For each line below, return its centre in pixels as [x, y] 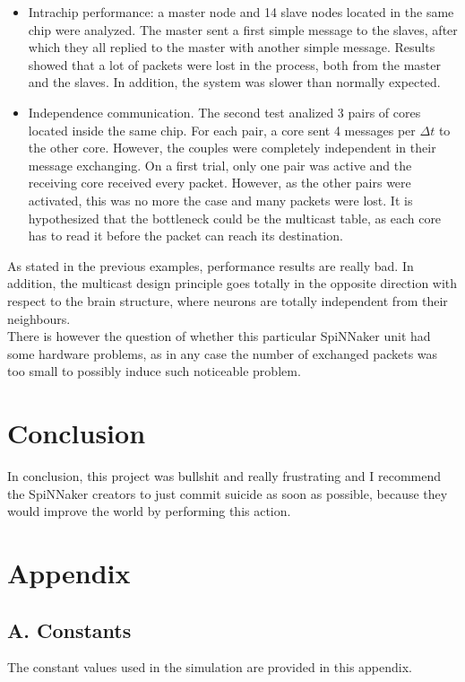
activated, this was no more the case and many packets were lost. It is [220, 200]
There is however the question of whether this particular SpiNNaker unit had [219, 336]
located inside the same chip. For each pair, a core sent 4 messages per [222, 130]
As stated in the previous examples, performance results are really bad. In [211, 265]
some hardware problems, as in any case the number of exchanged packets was [223, 353]
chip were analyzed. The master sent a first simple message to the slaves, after [243, 29]
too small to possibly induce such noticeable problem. [154, 371]
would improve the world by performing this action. [149, 511]
